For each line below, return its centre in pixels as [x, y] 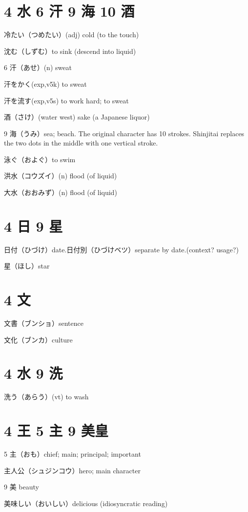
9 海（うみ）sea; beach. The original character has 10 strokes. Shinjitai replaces [124, 133]
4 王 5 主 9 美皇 [56, 430]
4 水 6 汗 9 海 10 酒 [69, 11]
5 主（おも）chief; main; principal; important [72, 454]
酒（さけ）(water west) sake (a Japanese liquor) [77, 117]
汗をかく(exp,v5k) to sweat [45, 84]
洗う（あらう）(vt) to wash [46, 397]
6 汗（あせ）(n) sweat [38, 67]
